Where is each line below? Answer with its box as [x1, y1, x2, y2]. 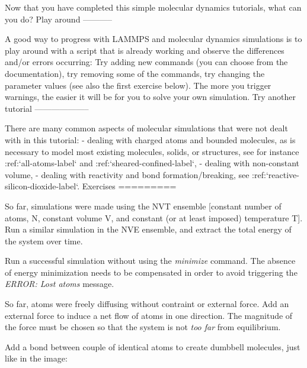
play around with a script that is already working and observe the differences [5, 44, 284, 56]
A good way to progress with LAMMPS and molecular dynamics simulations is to [5, 33, 302, 45]
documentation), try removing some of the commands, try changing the [5, 67, 265, 79]
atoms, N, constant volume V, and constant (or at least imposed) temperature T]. [5, 211, 303, 224]
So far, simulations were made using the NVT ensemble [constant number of [5, 199, 282, 212]
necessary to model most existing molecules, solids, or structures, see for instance [5, 145, 299, 157]
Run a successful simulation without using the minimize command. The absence [5, 254, 296, 267]
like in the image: [5, 352, 68, 364]
